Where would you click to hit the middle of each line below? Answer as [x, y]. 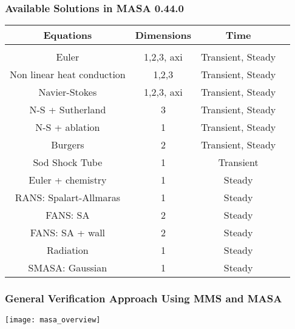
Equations [68, 35]
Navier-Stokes [68, 92]
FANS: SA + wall [68, 233]
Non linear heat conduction [68, 75]
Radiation [68, 250]
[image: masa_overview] [53, 320]
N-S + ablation [68, 127]
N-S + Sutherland [68, 110]
